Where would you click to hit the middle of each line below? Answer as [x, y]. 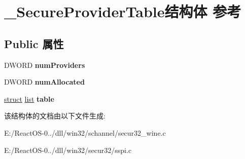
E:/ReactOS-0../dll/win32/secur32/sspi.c [68, 150]
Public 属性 [34, 43]
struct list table [29, 98]
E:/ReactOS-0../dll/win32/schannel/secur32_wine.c [85, 132]
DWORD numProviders [45, 65]
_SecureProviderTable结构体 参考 [123, 11]
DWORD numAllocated [44, 82]
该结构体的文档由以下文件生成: [55, 116]
